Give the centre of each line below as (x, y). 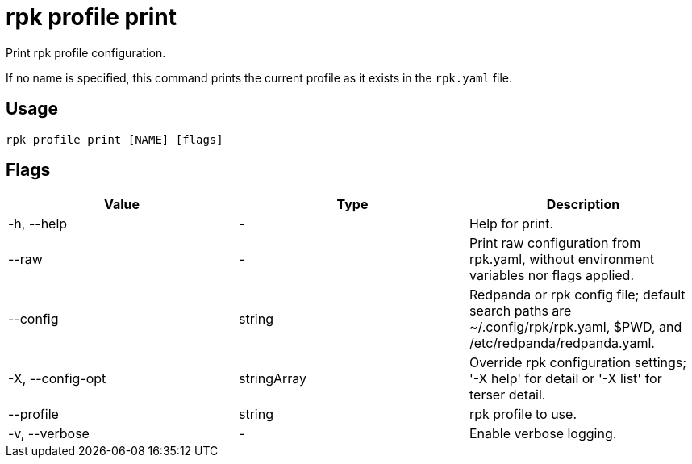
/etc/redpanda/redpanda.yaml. (562, 343)
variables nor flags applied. (552, 276)
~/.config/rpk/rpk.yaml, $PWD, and (575, 327)
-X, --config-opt (57, 379)
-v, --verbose (49, 434)
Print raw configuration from (555, 243)
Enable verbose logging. (543, 434)
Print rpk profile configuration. (86, 52)
